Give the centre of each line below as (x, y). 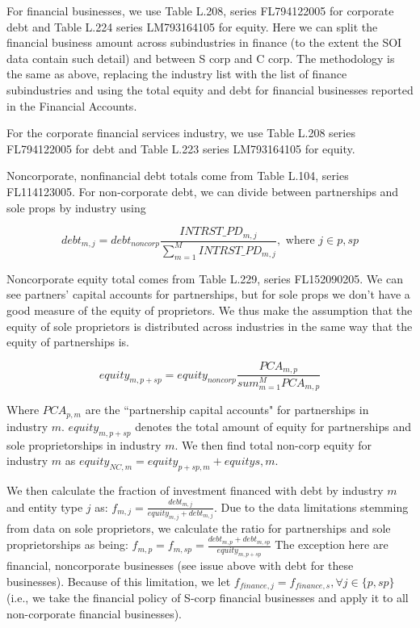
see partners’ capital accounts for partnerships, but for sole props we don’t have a (208, 294)
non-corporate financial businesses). (94, 613)
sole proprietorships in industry (84, 444)
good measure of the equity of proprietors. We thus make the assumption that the (210, 310)
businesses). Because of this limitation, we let (119, 581)
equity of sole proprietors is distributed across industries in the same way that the (210, 326)
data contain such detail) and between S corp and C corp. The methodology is (201, 58)
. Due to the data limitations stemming (311, 507)
